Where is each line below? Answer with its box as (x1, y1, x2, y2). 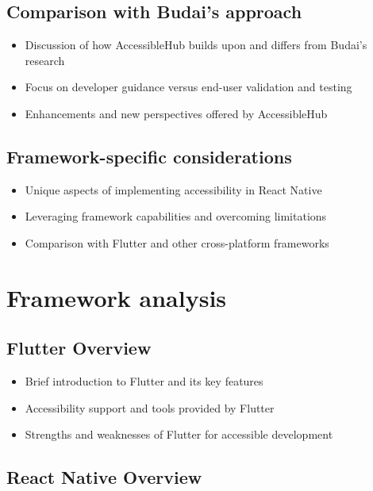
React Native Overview (6, 465, 202, 489)
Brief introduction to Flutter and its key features (25, 373, 263, 389)
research (25, 52, 65, 68)
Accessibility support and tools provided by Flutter (25, 399, 275, 416)
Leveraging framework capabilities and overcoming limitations (25, 208, 327, 224)
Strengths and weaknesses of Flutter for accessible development (25, 426, 333, 443)
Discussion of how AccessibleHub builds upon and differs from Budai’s (25, 36, 367, 53)
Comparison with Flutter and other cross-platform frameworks (25, 234, 329, 251)
